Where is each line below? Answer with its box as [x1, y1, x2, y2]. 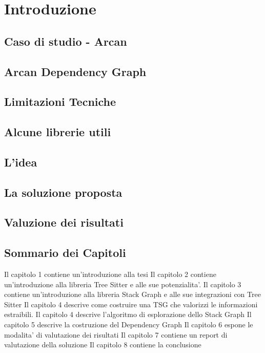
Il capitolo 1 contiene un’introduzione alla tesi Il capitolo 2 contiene [4, 269, 216, 280]
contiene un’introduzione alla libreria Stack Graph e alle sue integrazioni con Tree [4, 289, 261, 300]
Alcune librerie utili [4, 124, 111, 140]
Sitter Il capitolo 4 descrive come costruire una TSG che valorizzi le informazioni [4, 299, 258, 309]
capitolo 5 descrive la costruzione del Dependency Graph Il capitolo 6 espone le [4, 319, 253, 330]
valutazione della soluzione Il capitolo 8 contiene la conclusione [4, 339, 201, 350]
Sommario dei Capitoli [4, 245, 126, 261]
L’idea [4, 154, 37, 170]
